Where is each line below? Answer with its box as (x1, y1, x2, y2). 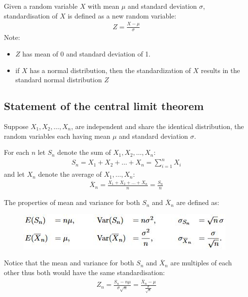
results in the (201, 65, 240, 75)
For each (4, 147, 29, 157)
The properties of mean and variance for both (4, 197, 140, 207)
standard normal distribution (15, 74, 102, 85)
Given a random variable (4, 1, 78, 11)
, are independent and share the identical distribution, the (71, 121, 244, 131)
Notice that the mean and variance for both (4, 258, 134, 268)
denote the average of (38, 169, 102, 179)
